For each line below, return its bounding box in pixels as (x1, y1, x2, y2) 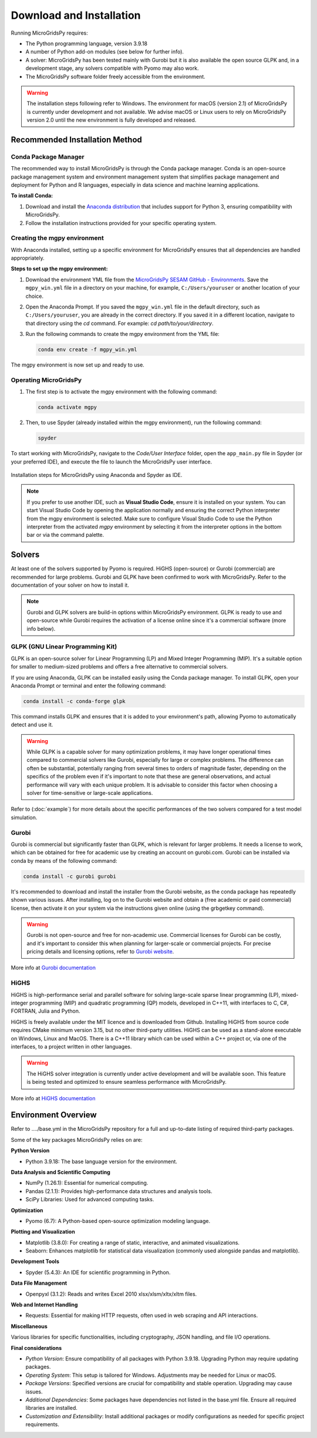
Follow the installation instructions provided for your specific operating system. (25, 219, 217, 226)
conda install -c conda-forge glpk (23, 698, 126, 704)
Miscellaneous (11, 1322, 48, 1330)
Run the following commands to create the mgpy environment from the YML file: (25, 331, 220, 338)
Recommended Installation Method (11, 135, 142, 145)
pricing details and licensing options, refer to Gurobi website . (26, 948, 174, 955)
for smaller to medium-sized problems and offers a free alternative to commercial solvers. (11, 663, 228, 670)
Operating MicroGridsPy (11, 376, 82, 384)
